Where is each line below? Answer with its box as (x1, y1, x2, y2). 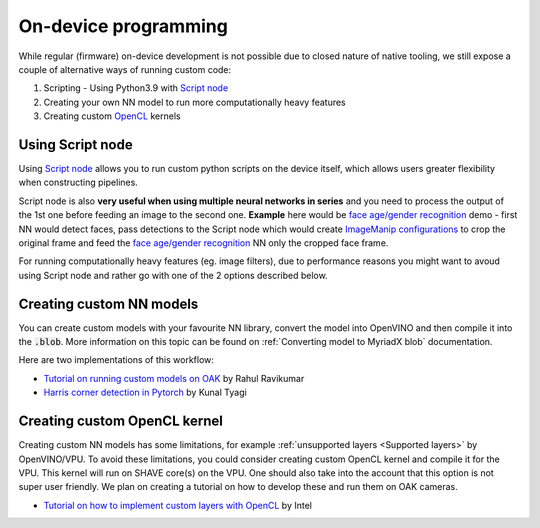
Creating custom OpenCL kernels (43, 110, 181, 122)
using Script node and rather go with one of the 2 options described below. (18, 269, 329, 281)
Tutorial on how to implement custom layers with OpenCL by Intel (43, 499, 312, 511)
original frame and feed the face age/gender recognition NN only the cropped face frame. (18, 236, 389, 249)
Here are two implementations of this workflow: (18, 354, 215, 366)
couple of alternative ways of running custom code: (18, 63, 232, 75)
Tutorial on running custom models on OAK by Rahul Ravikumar (43, 372, 305, 384)
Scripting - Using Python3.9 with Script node (43, 82, 229, 94)
